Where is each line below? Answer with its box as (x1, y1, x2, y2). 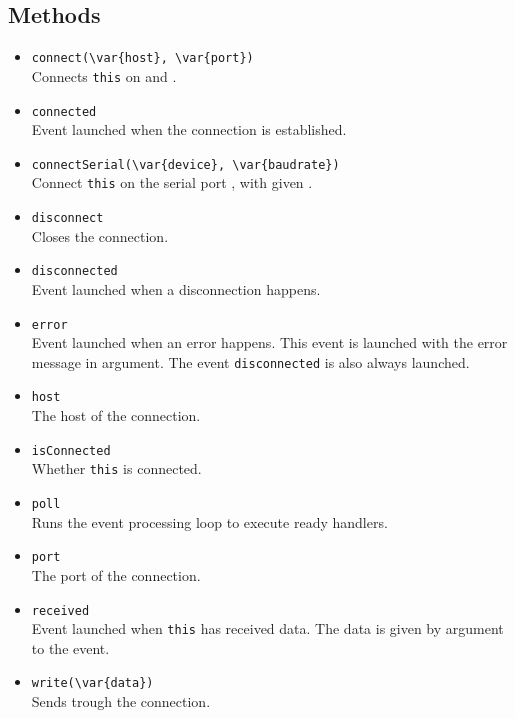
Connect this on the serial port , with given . (31, 172, 313, 193)
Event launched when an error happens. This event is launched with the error (31, 332, 508, 353)
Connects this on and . (31, 65, 177, 86)
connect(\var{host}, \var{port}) (31, 51, 254, 66)
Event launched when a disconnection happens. (31, 278, 321, 299)
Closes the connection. (31, 225, 169, 246)
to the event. (31, 637, 110, 658)
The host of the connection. (31, 405, 201, 426)
